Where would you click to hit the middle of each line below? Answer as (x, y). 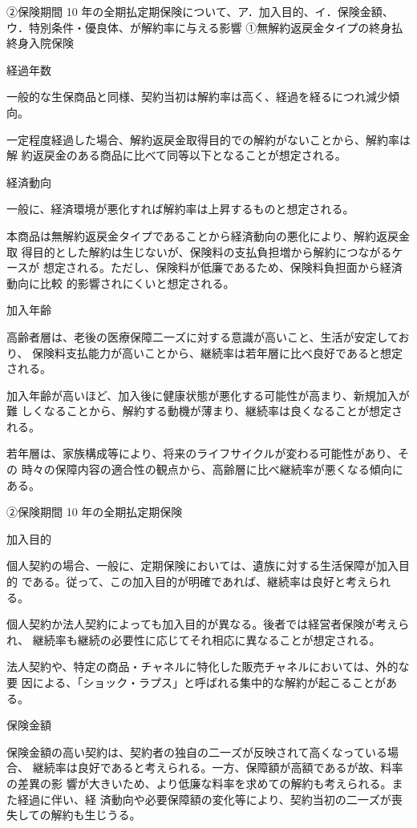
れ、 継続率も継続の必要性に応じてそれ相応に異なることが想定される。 (194, 639)
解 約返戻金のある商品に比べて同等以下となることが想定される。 (176, 155)
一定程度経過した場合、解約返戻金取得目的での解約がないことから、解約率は (208, 139)
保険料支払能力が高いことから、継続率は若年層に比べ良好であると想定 (217, 352)
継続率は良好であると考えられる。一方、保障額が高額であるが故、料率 (218, 767)
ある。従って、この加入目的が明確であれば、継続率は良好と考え (200, 582)
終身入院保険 (40, 43)
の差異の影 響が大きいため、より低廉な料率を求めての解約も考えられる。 (199, 783)
